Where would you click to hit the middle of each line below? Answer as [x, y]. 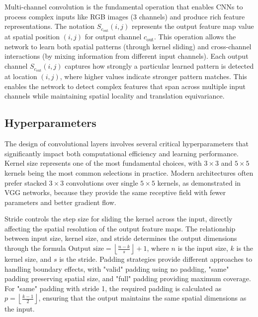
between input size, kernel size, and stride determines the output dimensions [121, 238]
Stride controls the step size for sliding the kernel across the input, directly [119, 219]
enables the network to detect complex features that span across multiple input [125, 86]
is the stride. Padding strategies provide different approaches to [156, 259]
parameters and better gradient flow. [60, 202]
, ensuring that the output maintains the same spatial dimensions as [142, 298]
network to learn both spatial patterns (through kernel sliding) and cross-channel [128, 46]
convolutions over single [102, 182]
